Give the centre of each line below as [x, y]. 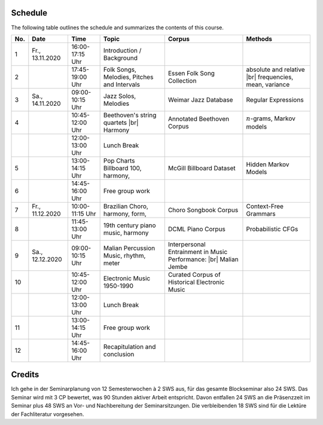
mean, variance [268, 84]
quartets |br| [121, 123]
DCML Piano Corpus [196, 229]
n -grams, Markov [271, 118]
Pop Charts [119, 160]
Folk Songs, [120, 69]
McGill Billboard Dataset [202, 168]
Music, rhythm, [124, 255]
